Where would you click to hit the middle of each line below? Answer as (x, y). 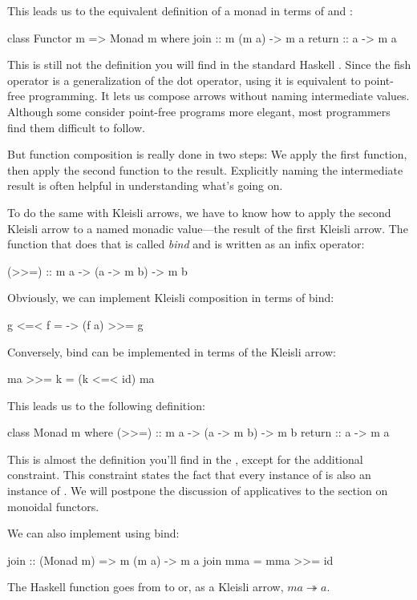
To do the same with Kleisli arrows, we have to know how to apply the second (199, 212)
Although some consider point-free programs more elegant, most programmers (199, 111)
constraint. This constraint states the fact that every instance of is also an (189, 475)
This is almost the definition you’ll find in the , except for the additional (185, 459)
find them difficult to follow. (76, 127)
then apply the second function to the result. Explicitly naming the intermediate (205, 169)
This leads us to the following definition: (106, 405)
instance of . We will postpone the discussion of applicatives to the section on (198, 491)
